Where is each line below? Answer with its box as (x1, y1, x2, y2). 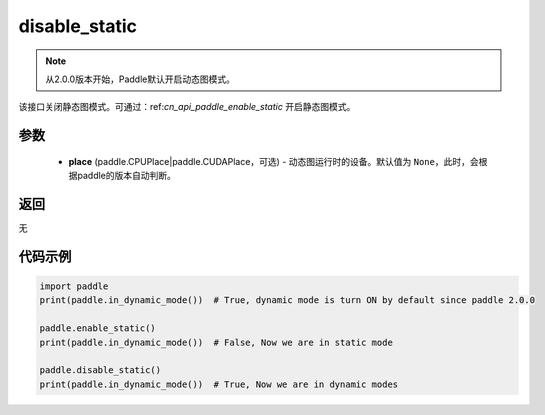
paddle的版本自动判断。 (76, 170, 177, 182)
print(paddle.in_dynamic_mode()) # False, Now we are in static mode (39, 336, 394, 348)
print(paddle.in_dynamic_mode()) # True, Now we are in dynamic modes (39, 378, 399, 390)
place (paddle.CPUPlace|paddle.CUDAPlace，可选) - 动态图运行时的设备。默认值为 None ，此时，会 (68, 155, 479, 167)
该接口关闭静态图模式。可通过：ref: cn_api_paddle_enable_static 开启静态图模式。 (18, 101, 356, 113)
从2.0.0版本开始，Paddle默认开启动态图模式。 (45, 73, 235, 85)
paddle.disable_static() (39, 365, 162, 376)
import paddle (39, 281, 109, 292)
